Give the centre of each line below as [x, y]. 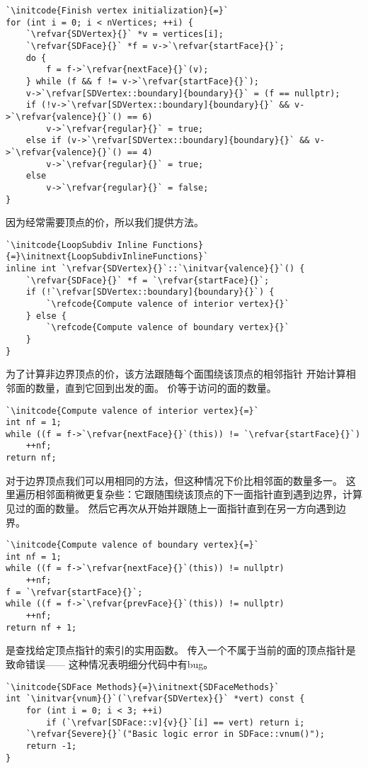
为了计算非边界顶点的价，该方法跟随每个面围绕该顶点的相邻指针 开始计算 [176, 374]
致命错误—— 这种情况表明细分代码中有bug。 [110, 664]
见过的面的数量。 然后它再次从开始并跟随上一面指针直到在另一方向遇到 [171, 508]
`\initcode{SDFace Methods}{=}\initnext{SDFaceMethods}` [143, 687]
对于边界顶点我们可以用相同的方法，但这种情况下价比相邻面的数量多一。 [174, 480]
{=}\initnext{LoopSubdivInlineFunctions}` [107, 257]
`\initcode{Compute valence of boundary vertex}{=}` [132, 545]
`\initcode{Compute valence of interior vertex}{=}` [132, 411]
